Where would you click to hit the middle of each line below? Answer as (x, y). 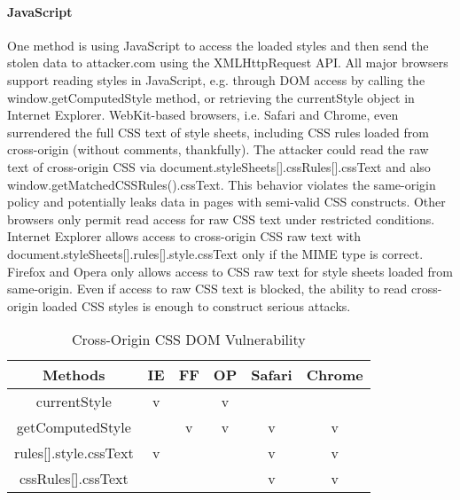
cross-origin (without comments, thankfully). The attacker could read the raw (218, 149)
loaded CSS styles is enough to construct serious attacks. (196, 305)
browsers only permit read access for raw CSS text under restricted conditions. (221, 219)
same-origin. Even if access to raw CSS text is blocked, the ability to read (207, 289)
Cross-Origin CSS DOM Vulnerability (189, 340)
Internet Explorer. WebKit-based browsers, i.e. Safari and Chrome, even (203, 115)
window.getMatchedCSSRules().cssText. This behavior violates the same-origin (222, 184)
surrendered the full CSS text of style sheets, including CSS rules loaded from (218, 132)
